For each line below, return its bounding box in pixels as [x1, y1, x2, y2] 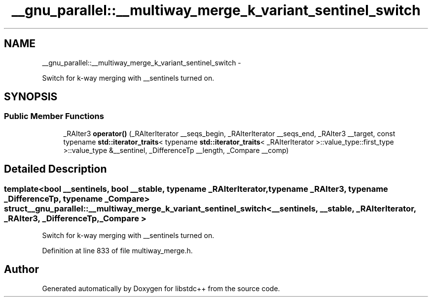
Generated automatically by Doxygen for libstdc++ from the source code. [42, 284, 280, 293]
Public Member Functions [4, 111, 104, 121]
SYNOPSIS [4, 90, 58, 103]
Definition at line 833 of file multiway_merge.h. [42, 246, 193, 255]
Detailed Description [4, 163, 107, 176]
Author [4, 263, 39, 276]
